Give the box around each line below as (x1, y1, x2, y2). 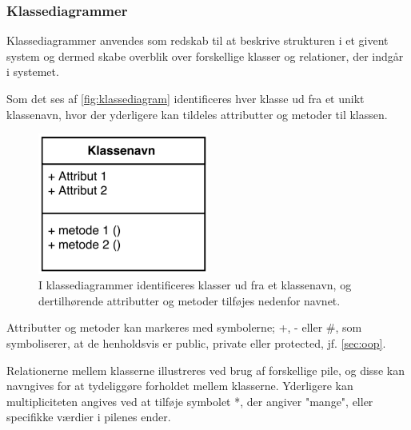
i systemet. (6, 63, 59, 80)
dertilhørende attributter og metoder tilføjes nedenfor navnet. (38, 292, 341, 309)
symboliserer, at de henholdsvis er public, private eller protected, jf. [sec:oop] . (6, 334, 386, 351)
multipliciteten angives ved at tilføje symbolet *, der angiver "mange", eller (6, 392, 373, 409)
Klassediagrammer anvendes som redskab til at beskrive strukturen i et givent (6, 32, 389, 49)
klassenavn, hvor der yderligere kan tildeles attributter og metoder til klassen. (6, 106, 388, 122)
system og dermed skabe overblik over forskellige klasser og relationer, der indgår (6, 47, 404, 64)
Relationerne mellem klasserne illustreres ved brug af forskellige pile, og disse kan (6, 361, 405, 378)
